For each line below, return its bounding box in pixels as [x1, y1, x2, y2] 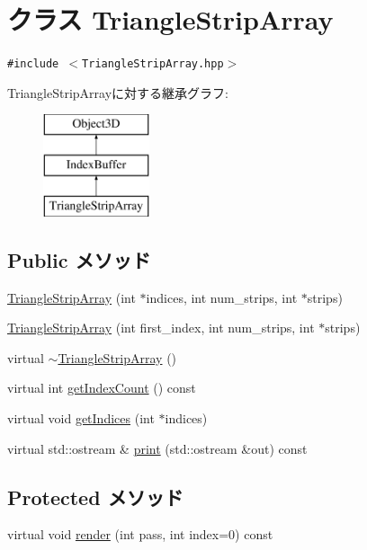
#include [7, 58, 59, 71]
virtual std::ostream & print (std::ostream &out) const [7, 439, 308, 457]
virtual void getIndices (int [7, 408, 155, 427]
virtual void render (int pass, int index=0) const [7, 525, 273, 544]
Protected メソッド [7, 483, 183, 510]
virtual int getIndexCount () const [7, 378, 196, 397]
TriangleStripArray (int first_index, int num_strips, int [7, 318, 315, 337]
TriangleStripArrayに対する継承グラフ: [7, 83, 228, 102]
